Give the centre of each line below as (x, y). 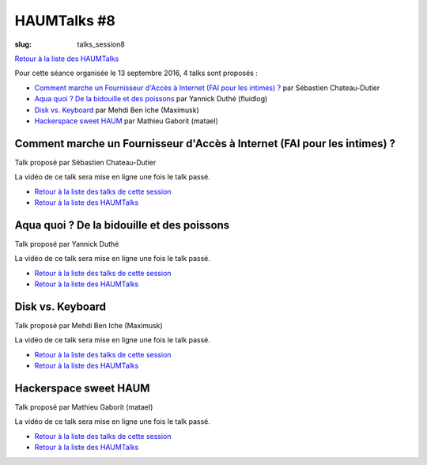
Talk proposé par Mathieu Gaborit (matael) (84, 407)
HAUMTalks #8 (65, 21)
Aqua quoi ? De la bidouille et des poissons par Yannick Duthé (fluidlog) (151, 99)
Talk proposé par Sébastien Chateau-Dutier (85, 162)
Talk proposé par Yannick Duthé (67, 244)
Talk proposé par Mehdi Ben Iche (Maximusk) (89, 325)
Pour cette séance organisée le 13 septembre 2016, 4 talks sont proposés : (136, 73)
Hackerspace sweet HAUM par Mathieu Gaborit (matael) (127, 121)
